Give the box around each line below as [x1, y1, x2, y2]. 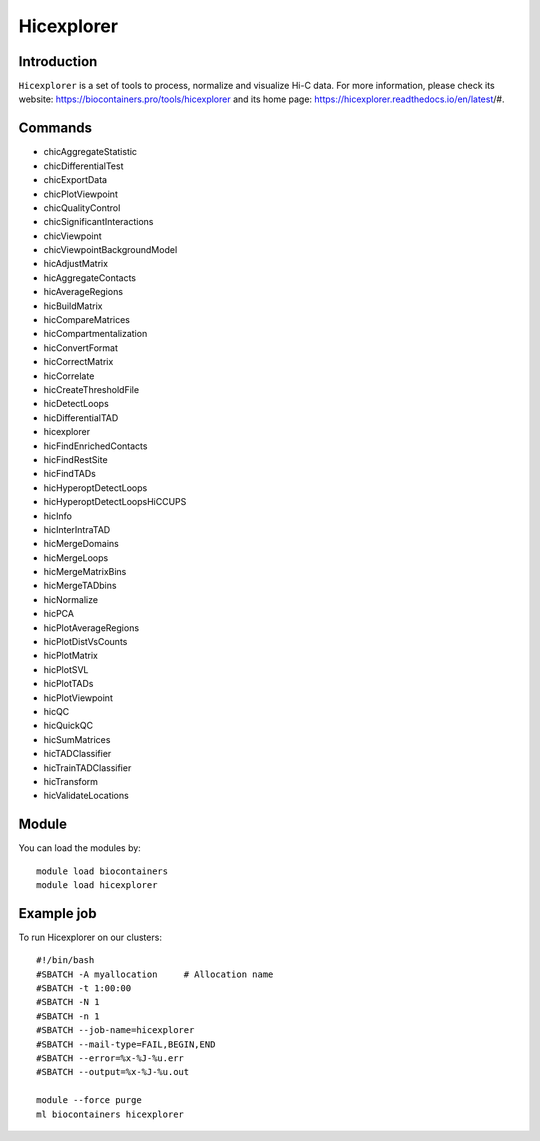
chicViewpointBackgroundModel [43, 244, 178, 256]
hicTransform [43, 775, 99, 787]
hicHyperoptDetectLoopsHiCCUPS [43, 496, 187, 508]
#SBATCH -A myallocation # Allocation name [36, 968, 274, 980]
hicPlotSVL [43, 663, 89, 675]
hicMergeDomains [43, 538, 119, 550]
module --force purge [36, 1095, 142, 1106]
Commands [18, 120, 93, 137]
